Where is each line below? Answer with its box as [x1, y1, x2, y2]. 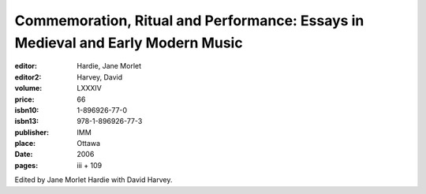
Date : [14, 150, 33, 159]
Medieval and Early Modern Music [14, 34, 244, 51]
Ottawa [77, 139, 101, 148]
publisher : [14, 127, 50, 137]
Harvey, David [77, 72, 123, 82]
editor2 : [14, 72, 42, 82]
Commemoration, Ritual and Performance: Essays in [14, 12, 364, 29]
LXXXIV [77, 84, 102, 93]
